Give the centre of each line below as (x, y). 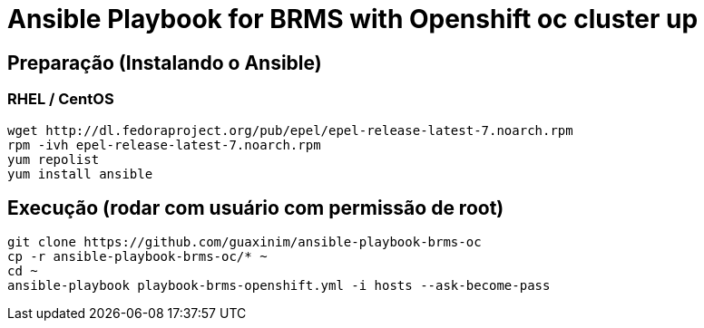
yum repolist (54, 159)
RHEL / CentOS (61, 99)
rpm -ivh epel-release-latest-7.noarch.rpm (164, 145)
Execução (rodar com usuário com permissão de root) (256, 207)
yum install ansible (80, 174)
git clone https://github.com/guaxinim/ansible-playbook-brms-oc (244, 242)
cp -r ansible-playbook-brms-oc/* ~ (137, 257)
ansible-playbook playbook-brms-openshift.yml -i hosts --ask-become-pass (279, 286)
